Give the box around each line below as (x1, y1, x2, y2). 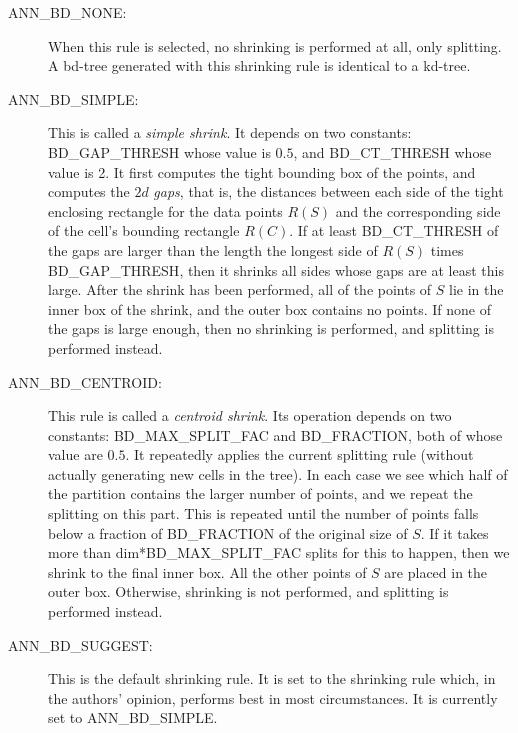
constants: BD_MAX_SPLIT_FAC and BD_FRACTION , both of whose (48, 424, 503, 445)
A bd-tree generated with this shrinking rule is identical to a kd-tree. (48, 55, 471, 76)
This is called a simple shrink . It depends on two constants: (48, 122, 412, 143)
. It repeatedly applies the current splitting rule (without (125, 444, 474, 465)
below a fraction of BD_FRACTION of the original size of (48, 522, 408, 543)
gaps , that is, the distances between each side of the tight (153, 181, 504, 202)
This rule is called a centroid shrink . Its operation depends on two (48, 405, 452, 426)
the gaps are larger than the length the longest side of (48, 239, 378, 260)
